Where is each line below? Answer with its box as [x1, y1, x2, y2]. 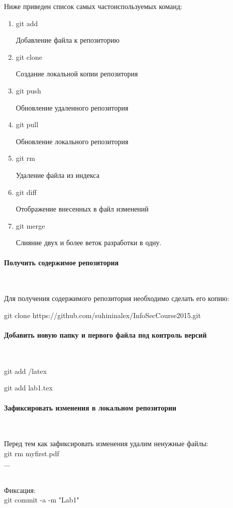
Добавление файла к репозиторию [16, 35, 120, 45]
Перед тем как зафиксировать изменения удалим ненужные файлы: [4, 438, 208, 449]
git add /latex [4, 365, 47, 376]
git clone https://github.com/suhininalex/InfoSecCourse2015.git [4, 310, 201, 320]
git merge [16, 220, 45, 231]
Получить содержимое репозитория [4, 257, 119, 267]
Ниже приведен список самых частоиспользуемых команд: [4, 1, 182, 11]
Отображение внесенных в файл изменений [16, 204, 149, 214]
